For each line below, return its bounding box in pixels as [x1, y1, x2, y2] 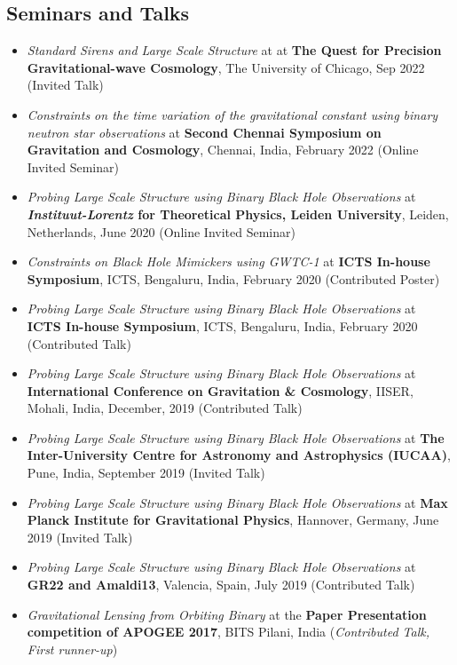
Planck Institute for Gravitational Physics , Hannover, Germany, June [27, 511, 439, 529]
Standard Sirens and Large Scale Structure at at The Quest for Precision [27, 41, 442, 59]
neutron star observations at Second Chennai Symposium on [27, 123, 382, 141]
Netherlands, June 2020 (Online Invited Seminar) [27, 222, 295, 241]
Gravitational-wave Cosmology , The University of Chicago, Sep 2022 [27, 58, 425, 76]
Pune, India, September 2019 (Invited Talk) [27, 463, 265, 482]
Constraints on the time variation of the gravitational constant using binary [27, 105, 438, 123]
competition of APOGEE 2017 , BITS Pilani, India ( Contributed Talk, [27, 622, 430, 641]
